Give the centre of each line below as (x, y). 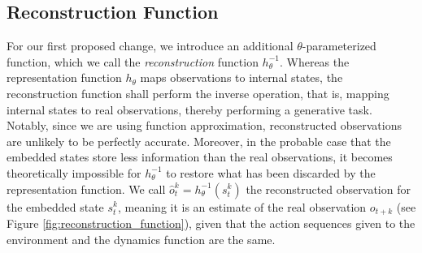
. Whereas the (314, 61)
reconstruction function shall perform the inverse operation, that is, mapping (198, 93)
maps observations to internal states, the (241, 77)
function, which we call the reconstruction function (133, 61)
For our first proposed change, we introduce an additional (150, 46)
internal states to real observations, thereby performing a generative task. (189, 109)
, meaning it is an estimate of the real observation (242, 206)
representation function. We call (86, 189)
